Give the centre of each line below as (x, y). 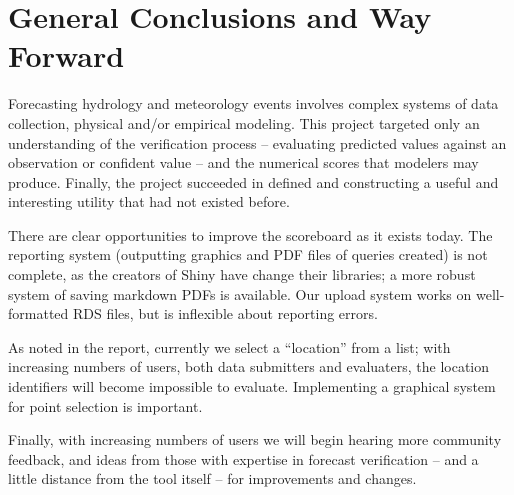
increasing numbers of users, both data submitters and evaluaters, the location (249, 366)
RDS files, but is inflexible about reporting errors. (225, 313)
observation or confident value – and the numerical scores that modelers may (243, 162)
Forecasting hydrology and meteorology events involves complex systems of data (253, 103)
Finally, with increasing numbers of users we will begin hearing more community (255, 439)
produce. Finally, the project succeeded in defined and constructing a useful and (253, 181)
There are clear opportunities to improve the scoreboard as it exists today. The (250, 234)
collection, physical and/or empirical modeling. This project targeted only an (244, 122)
